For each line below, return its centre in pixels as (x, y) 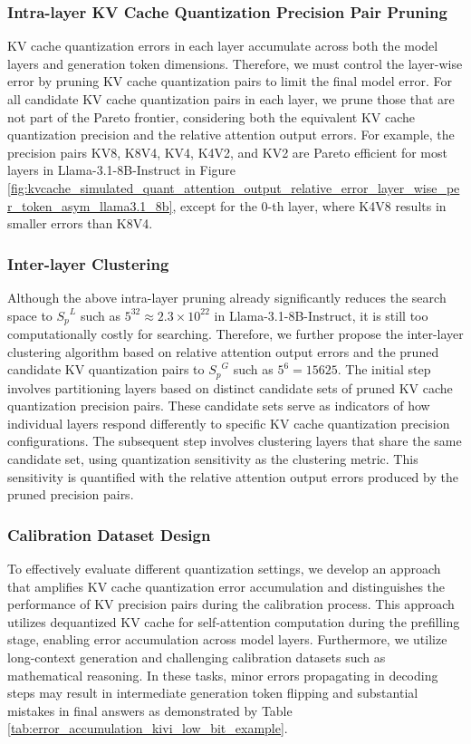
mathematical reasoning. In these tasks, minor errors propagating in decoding (223, 675)
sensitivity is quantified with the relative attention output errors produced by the (233, 476)
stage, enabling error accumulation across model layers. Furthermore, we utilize (227, 639)
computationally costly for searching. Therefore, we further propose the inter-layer (235, 334)
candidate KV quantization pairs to (106, 369)
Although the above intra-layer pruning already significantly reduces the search (227, 297)
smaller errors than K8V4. (80, 223)
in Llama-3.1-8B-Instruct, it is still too (321, 315)
